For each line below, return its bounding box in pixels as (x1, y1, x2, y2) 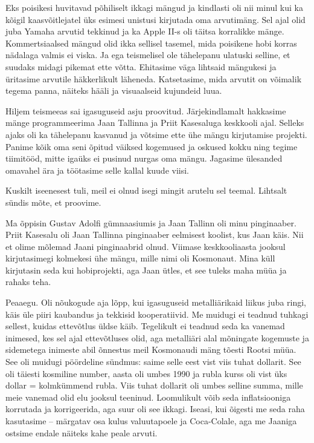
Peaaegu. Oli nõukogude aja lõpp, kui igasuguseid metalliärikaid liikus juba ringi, (5, 296, 306, 309)
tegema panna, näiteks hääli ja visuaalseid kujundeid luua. (5, 84, 222, 97)
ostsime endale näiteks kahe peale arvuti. (5, 426, 158, 439)
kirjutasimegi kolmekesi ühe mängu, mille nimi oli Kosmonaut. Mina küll (5, 252, 275, 264)
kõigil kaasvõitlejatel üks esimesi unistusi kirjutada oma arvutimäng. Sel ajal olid (5, 13, 306, 25)
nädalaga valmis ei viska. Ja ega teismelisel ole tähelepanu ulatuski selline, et (5, 48, 290, 61)
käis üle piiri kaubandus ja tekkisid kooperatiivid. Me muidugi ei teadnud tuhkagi (5, 307, 309, 320)
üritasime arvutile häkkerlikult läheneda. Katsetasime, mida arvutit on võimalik (5, 72, 302, 85)
